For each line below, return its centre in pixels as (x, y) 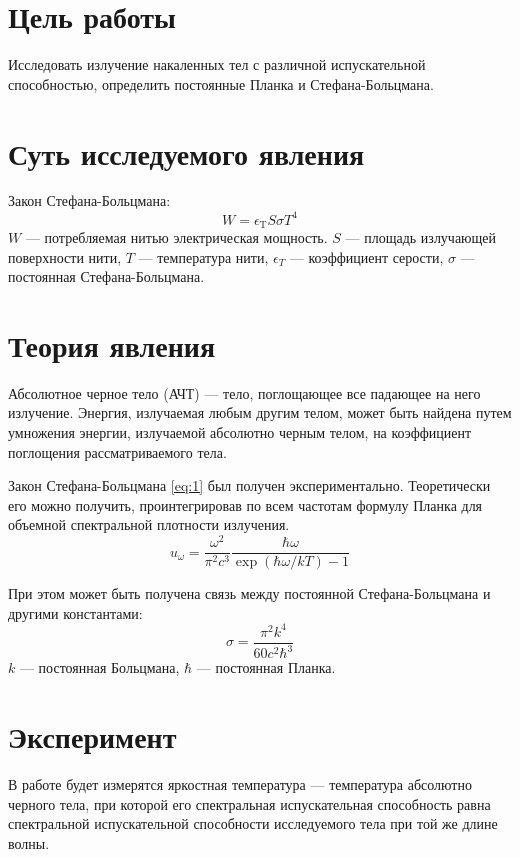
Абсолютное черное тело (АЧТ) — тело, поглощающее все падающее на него (244, 392)
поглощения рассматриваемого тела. (117, 451)
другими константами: (75, 612)
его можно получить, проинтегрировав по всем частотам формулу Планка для (245, 504)
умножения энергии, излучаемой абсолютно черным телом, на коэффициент (240, 432)
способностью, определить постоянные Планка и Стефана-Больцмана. (221, 83)
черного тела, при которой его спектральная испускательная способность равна (249, 803)
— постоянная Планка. (266, 667)
